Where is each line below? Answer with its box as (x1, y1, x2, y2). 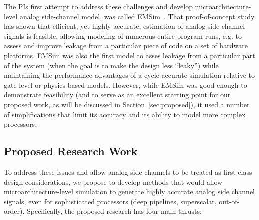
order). (4, 206, 25, 216)
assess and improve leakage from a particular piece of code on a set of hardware (4, 40, 248, 51)
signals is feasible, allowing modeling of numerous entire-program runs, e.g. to (4, 30, 242, 41)
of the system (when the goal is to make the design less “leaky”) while (4, 60, 219, 70)
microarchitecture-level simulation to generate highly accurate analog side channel (4, 186, 255, 197)
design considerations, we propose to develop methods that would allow (4, 176, 223, 187)
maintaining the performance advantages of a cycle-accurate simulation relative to (4, 70, 255, 80)
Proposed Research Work (4, 143, 138, 159)
